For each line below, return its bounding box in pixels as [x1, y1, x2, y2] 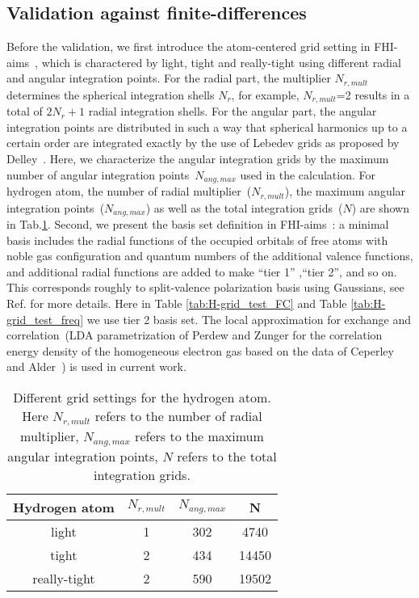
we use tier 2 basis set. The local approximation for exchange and [86, 310, 412, 327]
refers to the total [177, 446, 277, 465]
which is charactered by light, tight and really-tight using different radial [41, 53, 401, 70]
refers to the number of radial [94, 406, 262, 425]
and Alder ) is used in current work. [6, 358, 186, 375]
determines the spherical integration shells [6, 86, 215, 103]
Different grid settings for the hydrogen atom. [13, 387, 271, 406]
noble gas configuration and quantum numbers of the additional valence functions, [6, 247, 413, 264]
